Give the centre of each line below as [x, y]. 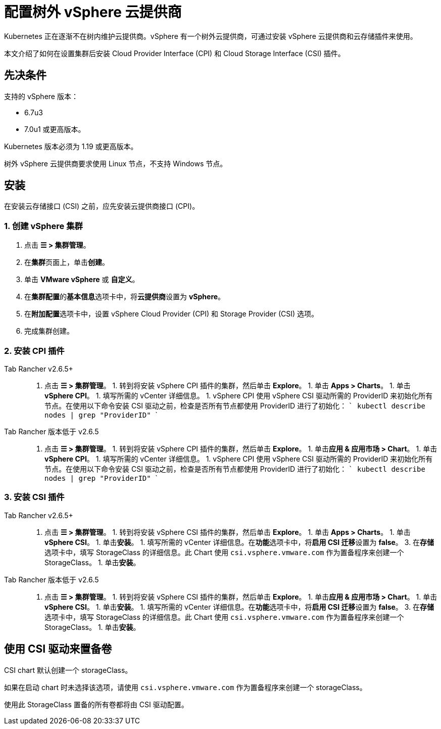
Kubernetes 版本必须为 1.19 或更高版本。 [71, 146]
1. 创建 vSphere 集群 [43, 226]
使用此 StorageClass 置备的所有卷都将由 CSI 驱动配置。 [96, 704]
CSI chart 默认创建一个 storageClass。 [68, 670]
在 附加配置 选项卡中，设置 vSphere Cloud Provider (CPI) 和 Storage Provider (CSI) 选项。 [171, 314]
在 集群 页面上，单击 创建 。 [67, 262]
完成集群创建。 [49, 331]
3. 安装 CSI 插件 [34, 497]
